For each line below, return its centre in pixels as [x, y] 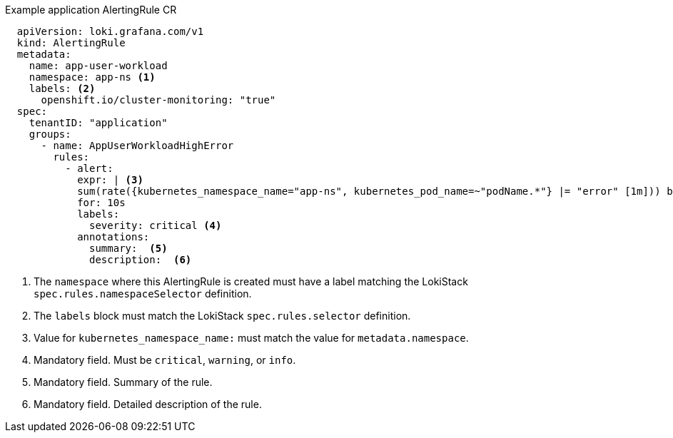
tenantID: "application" [98, 123]
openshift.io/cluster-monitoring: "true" [158, 100]
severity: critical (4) [156, 225]
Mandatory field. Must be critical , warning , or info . [165, 360]
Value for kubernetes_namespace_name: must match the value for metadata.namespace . [251, 338]
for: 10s [101, 203]
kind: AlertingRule [71, 43]
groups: [50, 134]
